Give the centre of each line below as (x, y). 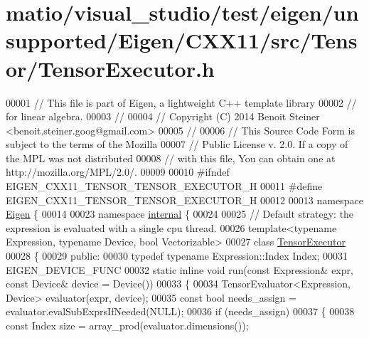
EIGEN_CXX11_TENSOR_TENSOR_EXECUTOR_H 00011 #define (164, 186)
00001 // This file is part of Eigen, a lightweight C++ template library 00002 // (181, 102)
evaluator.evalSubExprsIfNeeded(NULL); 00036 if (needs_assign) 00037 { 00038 (180, 311)
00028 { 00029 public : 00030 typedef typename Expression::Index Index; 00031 (177, 256)
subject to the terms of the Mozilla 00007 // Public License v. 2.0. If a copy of (177, 144)
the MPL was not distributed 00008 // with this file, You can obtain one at (171, 158)
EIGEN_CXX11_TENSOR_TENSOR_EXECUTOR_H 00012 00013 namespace (184, 200)
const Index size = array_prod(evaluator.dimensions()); (127, 325)
